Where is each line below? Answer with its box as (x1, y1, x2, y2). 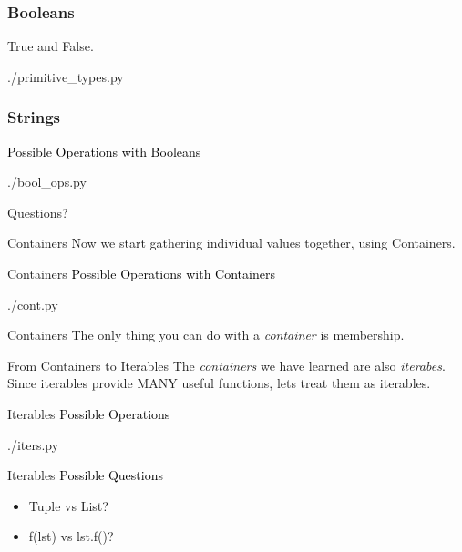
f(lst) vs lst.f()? (28, 526, 114, 546)
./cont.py (7, 294, 58, 313)
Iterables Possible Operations (7, 404, 170, 423)
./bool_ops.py (7, 172, 87, 191)
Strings (7, 106, 61, 128)
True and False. (7, 36, 94, 56)
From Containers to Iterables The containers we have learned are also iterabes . (7, 355, 446, 374)
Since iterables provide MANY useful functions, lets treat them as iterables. (7, 373, 431, 393)
